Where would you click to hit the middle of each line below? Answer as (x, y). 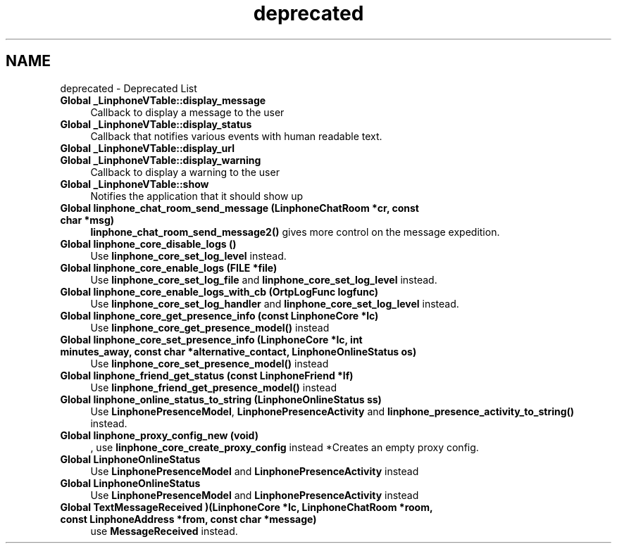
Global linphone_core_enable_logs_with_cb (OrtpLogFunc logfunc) (219, 291)
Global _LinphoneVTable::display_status (156, 124)
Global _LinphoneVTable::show (135, 184)
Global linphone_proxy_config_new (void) (159, 435)
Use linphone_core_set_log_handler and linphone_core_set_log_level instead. (275, 303)
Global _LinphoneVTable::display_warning (161, 160)
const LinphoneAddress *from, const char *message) (188, 519)
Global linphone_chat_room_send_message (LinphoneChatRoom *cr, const (239, 208)
